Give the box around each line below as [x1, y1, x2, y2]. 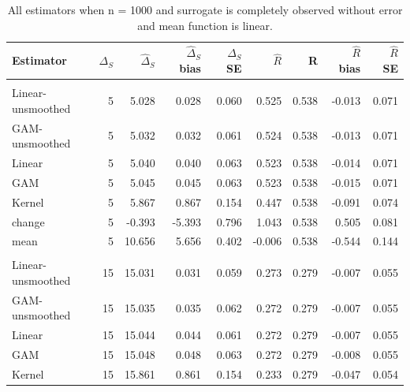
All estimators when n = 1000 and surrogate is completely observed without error [7, 2, 403, 17]
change [12, 213, 45, 230]
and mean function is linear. [137, 17, 273, 33]
